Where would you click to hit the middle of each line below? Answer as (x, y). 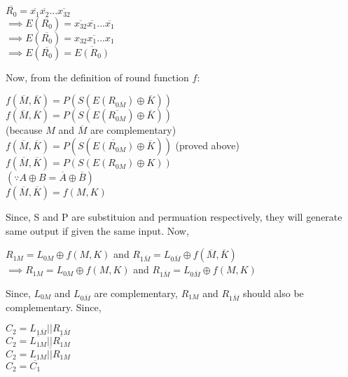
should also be (273, 293)
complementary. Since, (54, 307)
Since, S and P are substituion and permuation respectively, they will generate (174, 217)
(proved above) (208, 145)
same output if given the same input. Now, (97, 230)
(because (24, 130)
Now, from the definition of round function (97, 77)
